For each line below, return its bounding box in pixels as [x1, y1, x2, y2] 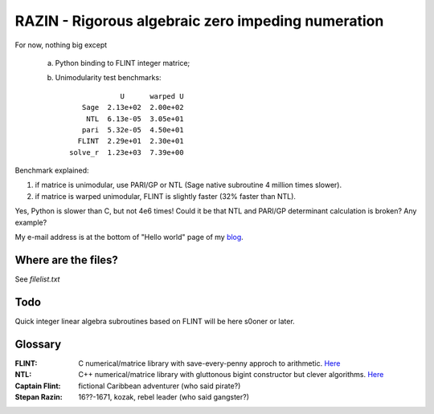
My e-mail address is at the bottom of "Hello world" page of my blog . [14, 233, 244, 242]
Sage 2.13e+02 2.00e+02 [81, 103, 184, 112]
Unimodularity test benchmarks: [55, 73, 162, 83]
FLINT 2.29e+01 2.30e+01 [77, 136, 184, 146]
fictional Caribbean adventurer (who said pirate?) [78, 381, 241, 391]
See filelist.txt [14, 274, 60, 284]
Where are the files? [14, 253, 118, 266]
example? [14, 217, 47, 227]
